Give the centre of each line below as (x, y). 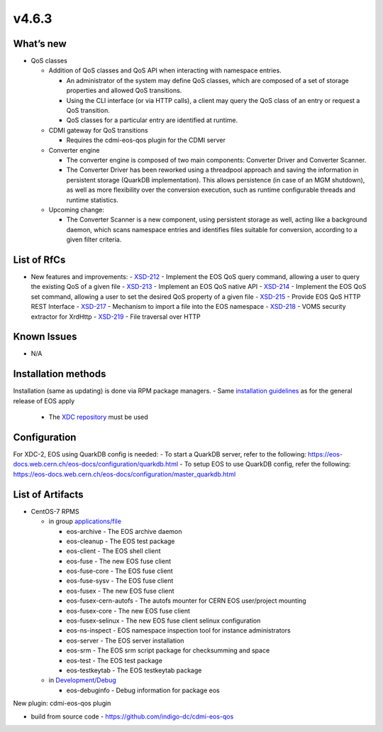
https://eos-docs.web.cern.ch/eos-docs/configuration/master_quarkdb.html (124, 474)
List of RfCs (39, 260)
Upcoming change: (77, 209)
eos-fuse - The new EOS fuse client (119, 561)
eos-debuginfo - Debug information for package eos (143, 690)
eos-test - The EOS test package (115, 660)
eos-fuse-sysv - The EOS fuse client (120, 581)
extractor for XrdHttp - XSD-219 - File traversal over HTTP (116, 317)
